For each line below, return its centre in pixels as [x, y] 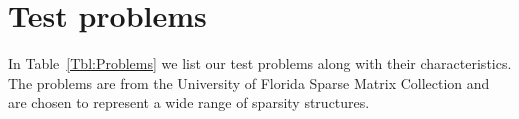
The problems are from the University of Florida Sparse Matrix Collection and [249, 82]
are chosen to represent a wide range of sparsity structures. [189, 102]
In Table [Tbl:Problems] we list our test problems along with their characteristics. [260, 63]
